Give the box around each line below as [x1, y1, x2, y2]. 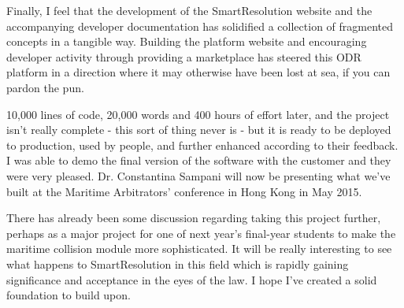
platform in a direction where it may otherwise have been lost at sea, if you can [6, 64, 391, 80]
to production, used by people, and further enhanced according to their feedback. [6, 136, 398, 153]
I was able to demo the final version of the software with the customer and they [6, 152, 391, 169]
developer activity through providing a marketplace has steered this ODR [6, 48, 361, 65]
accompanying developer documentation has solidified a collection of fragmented [6, 17, 394, 34]
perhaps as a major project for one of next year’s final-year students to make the [6, 225, 396, 241]
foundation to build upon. [6, 287, 131, 303]
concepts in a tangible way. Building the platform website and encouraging [6, 33, 367, 50]
